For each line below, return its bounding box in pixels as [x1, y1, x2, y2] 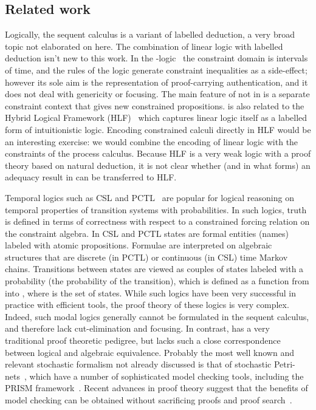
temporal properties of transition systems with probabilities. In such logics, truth [5, 203, 307, 216]
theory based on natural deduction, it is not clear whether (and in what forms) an [5, 159, 311, 171]
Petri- [273, 358, 295, 371]
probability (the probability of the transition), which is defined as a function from [5, 275, 309, 287]
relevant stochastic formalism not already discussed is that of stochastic [5, 358, 272, 371]
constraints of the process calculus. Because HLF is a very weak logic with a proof [5, 147, 311, 160]
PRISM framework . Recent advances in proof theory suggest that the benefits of [5, 381, 308, 394]
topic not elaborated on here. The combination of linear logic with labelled [5, 39, 283, 52]
